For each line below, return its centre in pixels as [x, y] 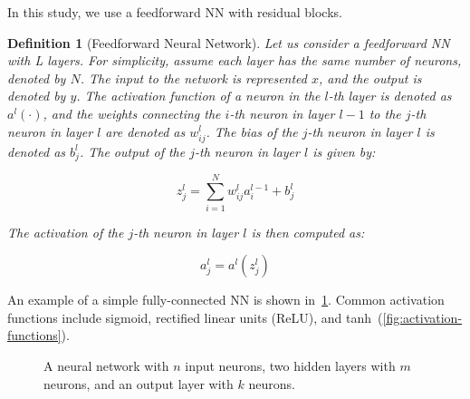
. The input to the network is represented [193, 78]
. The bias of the [252, 131]
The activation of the [66, 232]
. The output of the [132, 151]
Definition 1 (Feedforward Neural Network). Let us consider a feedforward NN [229, 42]
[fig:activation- [422, 317]
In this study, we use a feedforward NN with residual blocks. [175, 12]
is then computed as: [308, 232]
